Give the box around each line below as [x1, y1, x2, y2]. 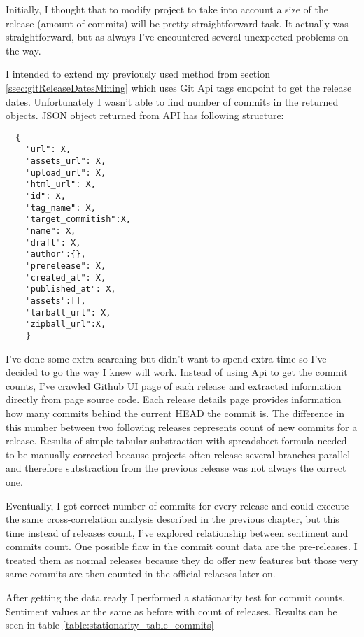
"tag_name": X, [25, 202, 96, 213]
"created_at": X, [25, 272, 106, 283]
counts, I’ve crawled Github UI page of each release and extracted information [6, 378, 342, 393]
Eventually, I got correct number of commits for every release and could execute [6, 498, 349, 512]
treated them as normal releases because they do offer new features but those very [6, 552, 358, 567]
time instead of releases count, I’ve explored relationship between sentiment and [6, 525, 349, 540]
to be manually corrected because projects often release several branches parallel [6, 447, 351, 461]
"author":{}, [25, 249, 86, 260]
